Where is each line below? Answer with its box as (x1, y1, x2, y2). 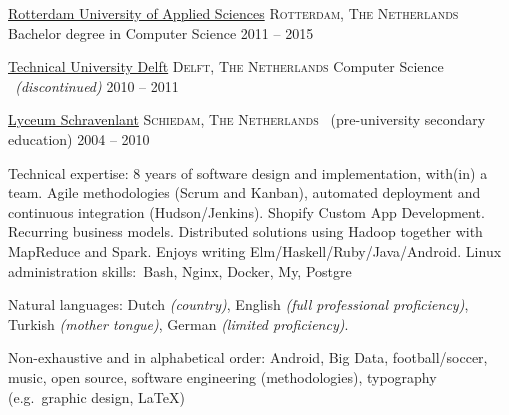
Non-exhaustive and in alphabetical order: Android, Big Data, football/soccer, (8, 347, 488, 368)
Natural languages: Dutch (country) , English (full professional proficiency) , (8, 294, 469, 315)
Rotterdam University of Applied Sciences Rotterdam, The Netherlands (8, 3, 459, 23)
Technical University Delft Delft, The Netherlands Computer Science (8, 56, 444, 77)
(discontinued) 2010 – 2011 (15, 75, 179, 96)
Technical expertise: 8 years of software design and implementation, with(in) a (8, 162, 488, 183)
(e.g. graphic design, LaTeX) (8, 386, 185, 407)
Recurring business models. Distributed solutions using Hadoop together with (8, 221, 483, 242)
